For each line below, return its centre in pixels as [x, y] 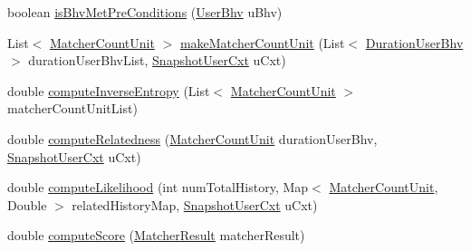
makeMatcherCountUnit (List [262, 42]
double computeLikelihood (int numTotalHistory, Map [158, 187]
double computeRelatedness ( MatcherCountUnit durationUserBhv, [192, 138]
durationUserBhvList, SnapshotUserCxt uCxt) [157, 60]
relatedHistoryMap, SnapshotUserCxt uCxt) [195, 204]
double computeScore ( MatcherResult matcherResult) [156, 235]
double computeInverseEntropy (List [109, 90]
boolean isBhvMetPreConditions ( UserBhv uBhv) [145, 12]
